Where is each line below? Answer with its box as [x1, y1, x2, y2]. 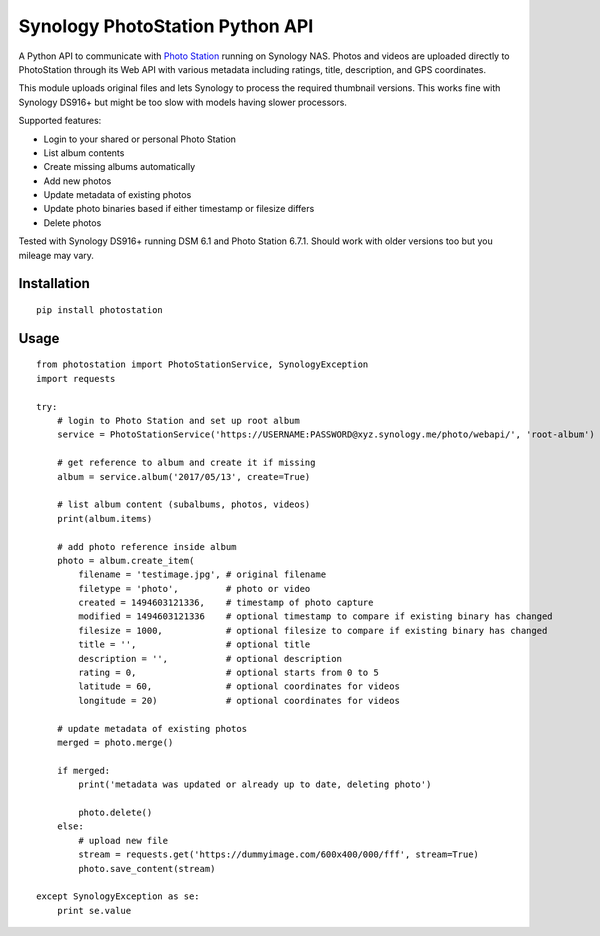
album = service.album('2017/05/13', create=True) [56, 471, 311, 482]
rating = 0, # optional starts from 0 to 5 [78, 667, 379, 679]
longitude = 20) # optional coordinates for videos [78, 695, 400, 706]
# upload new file [78, 835, 169, 846]
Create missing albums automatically [43, 161, 196, 173]
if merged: [56, 765, 111, 776]
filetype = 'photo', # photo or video [78, 583, 311, 594]
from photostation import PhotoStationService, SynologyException [36, 359, 369, 370]
